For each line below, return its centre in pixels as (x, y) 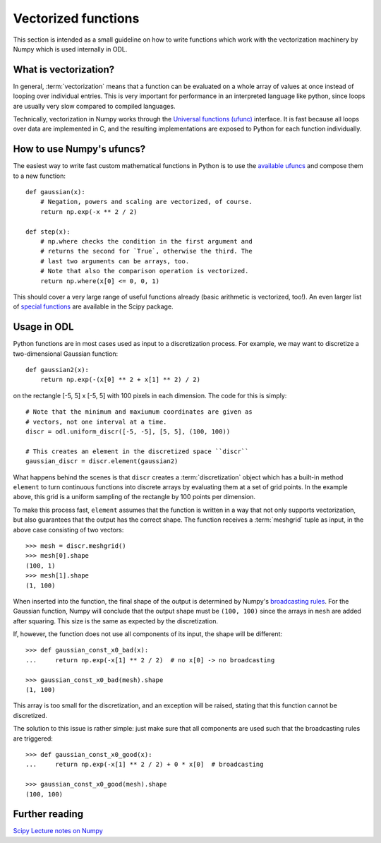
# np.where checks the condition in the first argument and (146, 241)
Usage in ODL (43, 327)
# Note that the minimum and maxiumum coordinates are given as (139, 412)
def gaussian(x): (55, 192)
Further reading (48, 814)
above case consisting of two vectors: (68, 530)
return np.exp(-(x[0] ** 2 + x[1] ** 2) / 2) (120, 380)
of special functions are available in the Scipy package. (93, 306)
